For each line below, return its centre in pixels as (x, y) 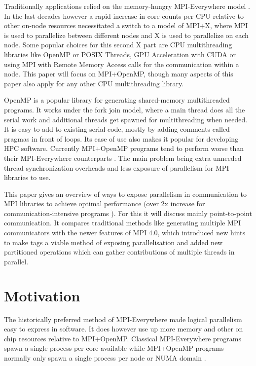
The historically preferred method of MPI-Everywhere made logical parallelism (123, 319)
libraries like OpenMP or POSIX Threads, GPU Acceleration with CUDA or (120, 54)
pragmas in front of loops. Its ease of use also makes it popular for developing (121, 138)
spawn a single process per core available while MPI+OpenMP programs (114, 348)
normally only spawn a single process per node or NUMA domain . (105, 357)
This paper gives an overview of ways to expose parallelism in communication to (126, 194)
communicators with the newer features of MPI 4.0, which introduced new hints (125, 233)
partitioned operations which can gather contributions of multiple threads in (119, 252)
